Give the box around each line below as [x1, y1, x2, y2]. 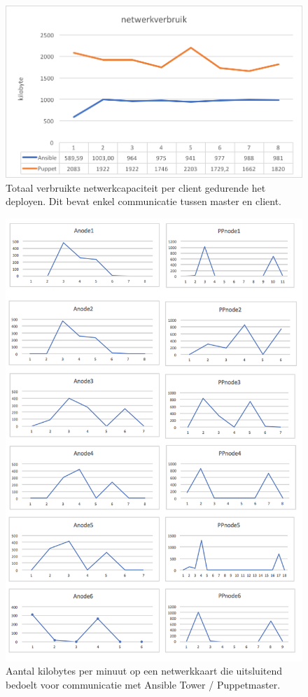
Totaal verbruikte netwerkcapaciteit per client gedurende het [6, 180, 266, 195]
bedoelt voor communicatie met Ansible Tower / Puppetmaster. [6, 677, 281, 691]
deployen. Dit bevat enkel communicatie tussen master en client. [6, 194, 281, 209]
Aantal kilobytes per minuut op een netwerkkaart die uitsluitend [6, 663, 283, 678]
